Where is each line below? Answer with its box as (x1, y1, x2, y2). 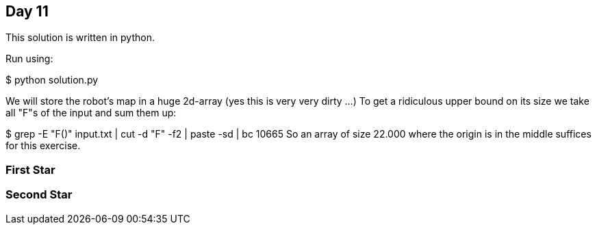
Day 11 (5, 3, 49, 20)
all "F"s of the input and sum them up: (5, 107, 177, 119)
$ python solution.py (5, 74, 99, 86)
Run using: (5, 53, 53, 65)
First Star (5, 162, 55, 177)
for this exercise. (5, 140, 81, 152)
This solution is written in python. (5, 31, 155, 44)
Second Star (5, 188, 73, 202)
